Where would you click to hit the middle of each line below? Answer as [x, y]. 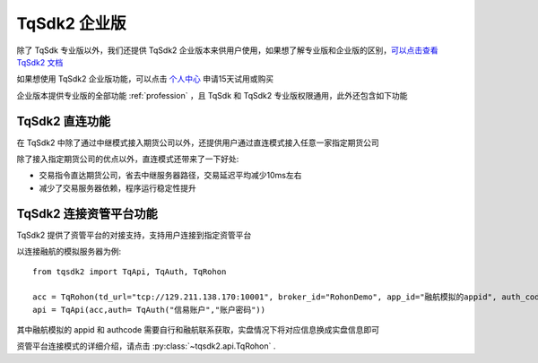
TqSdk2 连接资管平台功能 [87, 214]
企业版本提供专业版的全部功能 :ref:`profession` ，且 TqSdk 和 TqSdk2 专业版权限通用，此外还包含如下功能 [212, 95]
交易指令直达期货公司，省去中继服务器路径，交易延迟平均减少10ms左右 [170, 176]
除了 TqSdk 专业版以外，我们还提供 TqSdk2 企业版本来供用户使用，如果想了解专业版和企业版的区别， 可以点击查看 [227, 50]
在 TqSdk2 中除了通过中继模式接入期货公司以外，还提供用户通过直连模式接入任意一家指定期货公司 [198, 143]
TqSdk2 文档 [40, 62]
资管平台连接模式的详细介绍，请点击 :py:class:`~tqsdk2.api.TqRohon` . [146, 346]
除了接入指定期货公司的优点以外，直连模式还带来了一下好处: [128, 159]
